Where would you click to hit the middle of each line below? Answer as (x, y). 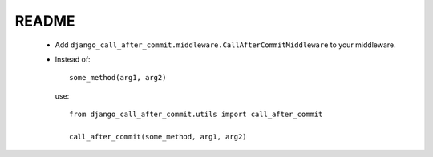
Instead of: (73, 59)
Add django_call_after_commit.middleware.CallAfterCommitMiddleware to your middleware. (225, 45)
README (45, 21)
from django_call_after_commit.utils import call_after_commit (196, 115)
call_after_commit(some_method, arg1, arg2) (158, 137)
